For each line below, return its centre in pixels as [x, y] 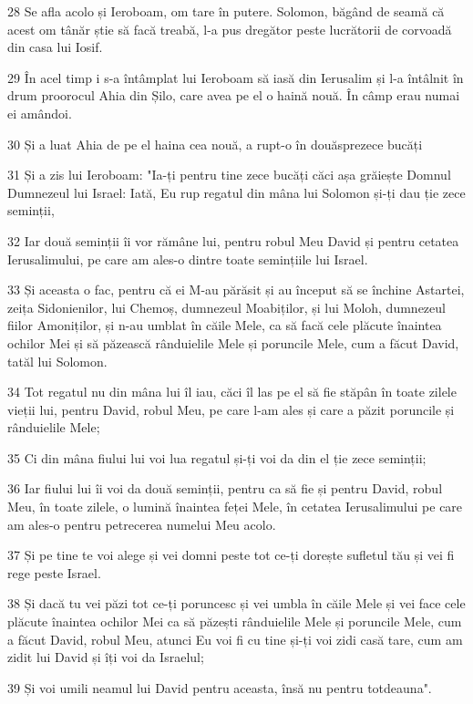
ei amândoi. [40, 113]
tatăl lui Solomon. [57, 361]
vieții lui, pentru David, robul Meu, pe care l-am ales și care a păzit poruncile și [231, 409]
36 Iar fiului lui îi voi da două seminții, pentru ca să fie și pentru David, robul [225, 488]
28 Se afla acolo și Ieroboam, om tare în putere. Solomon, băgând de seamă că [226, 11]
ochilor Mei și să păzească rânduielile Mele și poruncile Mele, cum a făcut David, [233, 342]
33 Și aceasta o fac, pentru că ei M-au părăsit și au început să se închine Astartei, [236, 290]
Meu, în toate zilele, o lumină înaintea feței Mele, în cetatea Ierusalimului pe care [235, 507]
